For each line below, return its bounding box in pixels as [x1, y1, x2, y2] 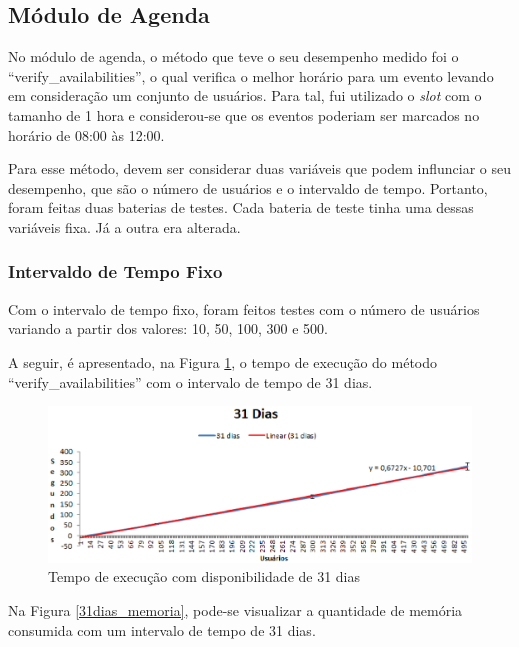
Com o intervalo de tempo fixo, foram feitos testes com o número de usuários [8, 298, 480, 319]
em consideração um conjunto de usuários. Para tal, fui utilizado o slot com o [8, 85, 482, 106]
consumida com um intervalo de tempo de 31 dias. [8, 619, 316, 640]
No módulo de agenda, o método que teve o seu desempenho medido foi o [8, 46, 459, 67]
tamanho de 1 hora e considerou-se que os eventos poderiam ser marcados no [8, 104, 480, 125]
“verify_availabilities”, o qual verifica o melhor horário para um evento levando [8, 65, 494, 86]
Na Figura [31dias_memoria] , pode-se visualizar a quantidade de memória [8, 599, 463, 620]
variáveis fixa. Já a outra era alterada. [8, 216, 241, 237]
